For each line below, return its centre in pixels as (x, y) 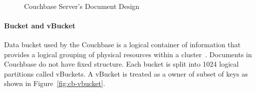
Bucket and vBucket (40, 25)
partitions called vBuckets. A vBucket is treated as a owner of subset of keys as (126, 73)
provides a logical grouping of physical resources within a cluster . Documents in (128, 54)
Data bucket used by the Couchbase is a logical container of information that (122, 44)
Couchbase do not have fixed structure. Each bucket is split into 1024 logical (121, 64)
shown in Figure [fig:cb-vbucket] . (55, 83)
